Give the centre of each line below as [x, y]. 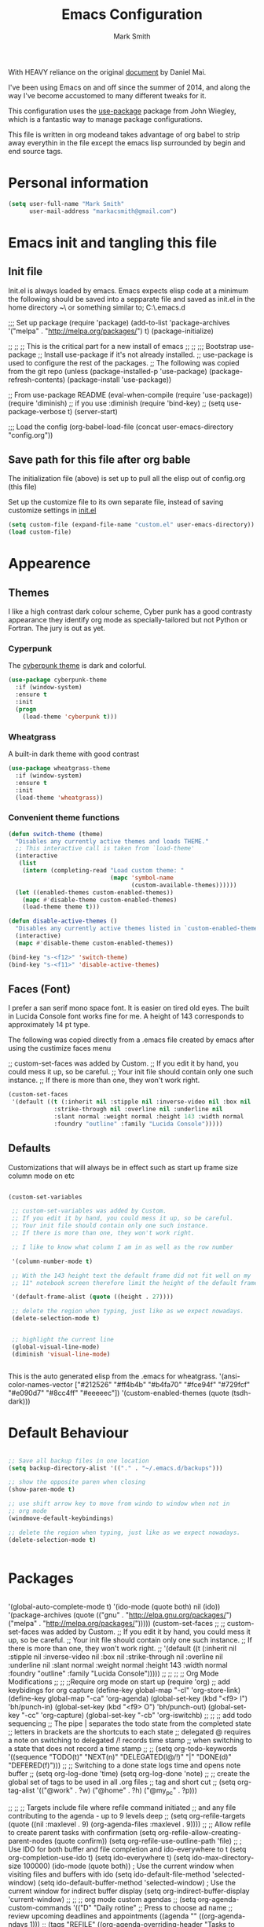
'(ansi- [230, 1376]
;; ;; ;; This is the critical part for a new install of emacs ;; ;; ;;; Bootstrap [123, 346]
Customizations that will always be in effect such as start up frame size [123, 1167]
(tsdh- [241, 1393]
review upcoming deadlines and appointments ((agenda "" [103, 1916]
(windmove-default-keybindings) [61, 1518]
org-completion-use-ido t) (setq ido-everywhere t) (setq [99, 1858]
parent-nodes [30, 1841]
